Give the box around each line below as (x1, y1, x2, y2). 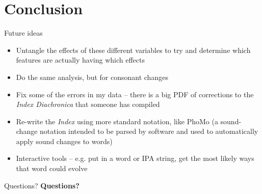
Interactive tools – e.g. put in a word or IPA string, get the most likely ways (16, 153, 254, 163)
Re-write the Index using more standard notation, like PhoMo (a (16, 116, 218, 126)
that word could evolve (16, 163, 88, 174)
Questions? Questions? (4, 180, 80, 190)
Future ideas (4, 27, 43, 38)
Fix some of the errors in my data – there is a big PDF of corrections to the (16, 89, 254, 99)
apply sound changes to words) (16, 135, 113, 146)
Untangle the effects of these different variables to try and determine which (16, 44, 251, 55)
